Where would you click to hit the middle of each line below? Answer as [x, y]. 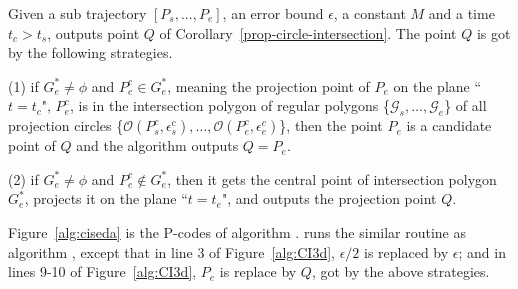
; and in [482, 251]
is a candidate [449, 125]
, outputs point [93, 32]
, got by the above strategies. [400, 271]
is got [493, 32]
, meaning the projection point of [268, 85]
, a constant [369, 13]
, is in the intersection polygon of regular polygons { [230, 105]
